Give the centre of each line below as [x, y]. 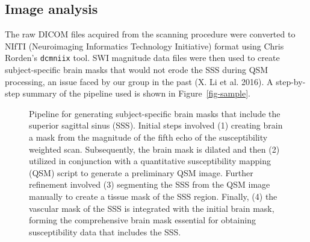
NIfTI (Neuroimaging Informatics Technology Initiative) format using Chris [144, 46]
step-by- [291, 81]
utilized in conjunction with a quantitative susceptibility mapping [150, 161]
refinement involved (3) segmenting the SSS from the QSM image [150, 184]
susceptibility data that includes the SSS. [105, 231]
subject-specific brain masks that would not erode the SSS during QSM [137, 70]
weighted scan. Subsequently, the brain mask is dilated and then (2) [154, 149]
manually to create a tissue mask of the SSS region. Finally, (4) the [153, 196]
